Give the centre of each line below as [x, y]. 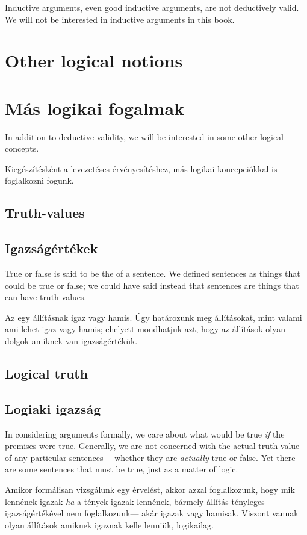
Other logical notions [94, 60]
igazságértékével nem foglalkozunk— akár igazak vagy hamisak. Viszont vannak [152, 513]
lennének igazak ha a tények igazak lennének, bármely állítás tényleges [135, 501]
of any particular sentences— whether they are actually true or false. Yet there [150, 457]
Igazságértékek [51, 248]
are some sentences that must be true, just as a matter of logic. [122, 469]
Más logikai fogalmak [95, 107]
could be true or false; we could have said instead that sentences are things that [152, 285]
